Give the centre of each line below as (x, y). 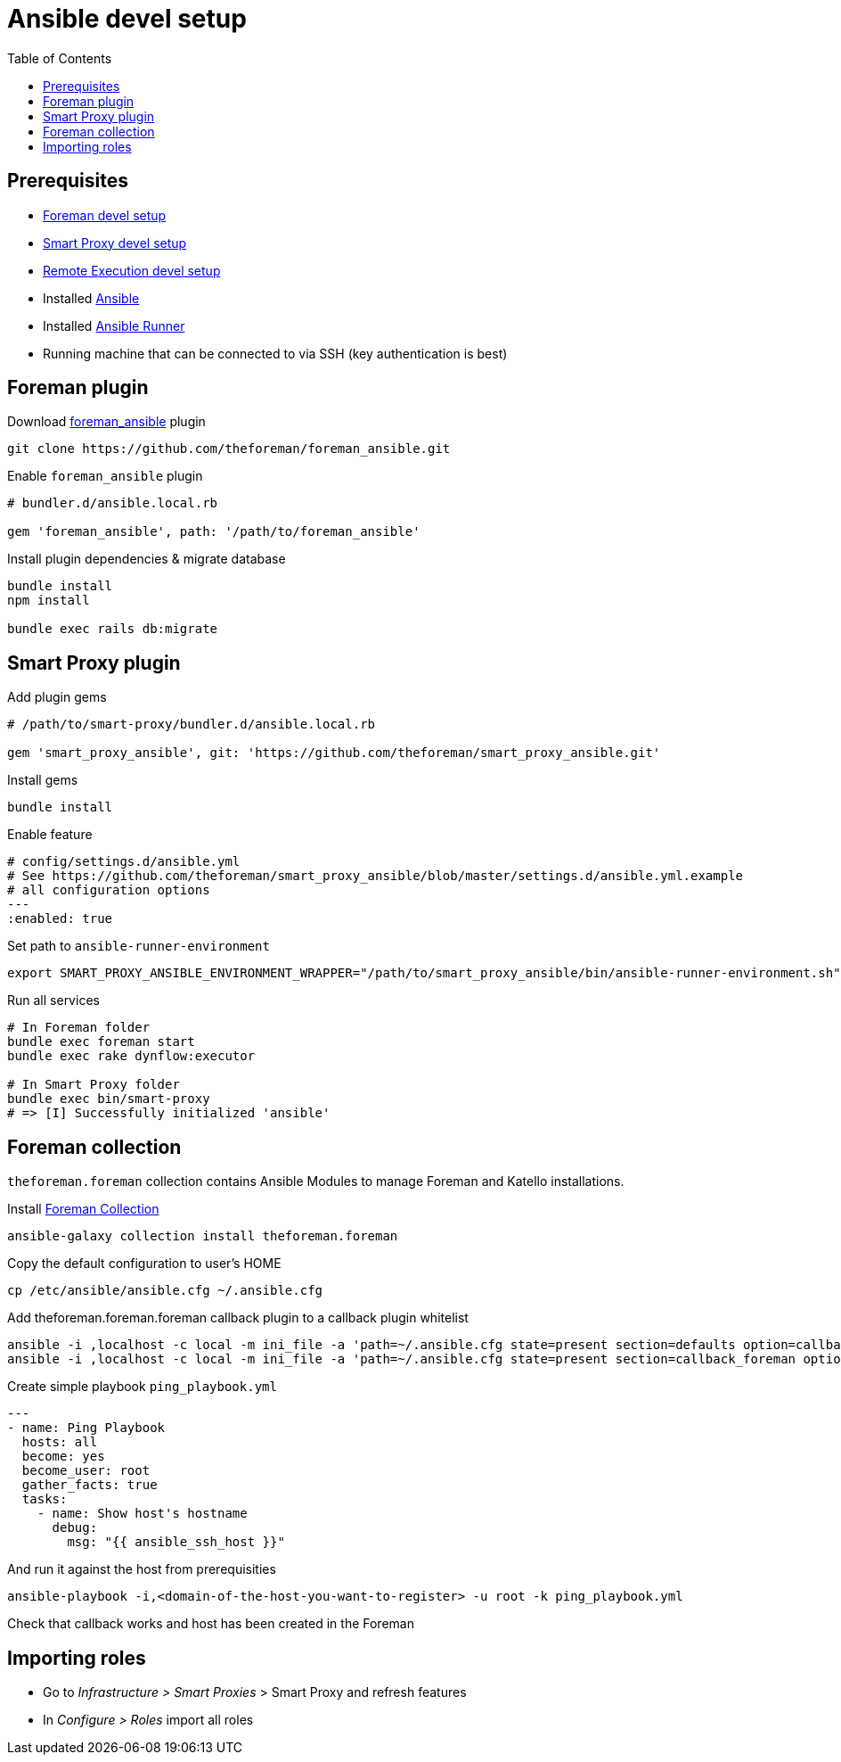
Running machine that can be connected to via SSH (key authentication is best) (275, 353)
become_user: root (86, 1471)
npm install (49, 601)
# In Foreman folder (79, 1028)
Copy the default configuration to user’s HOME (144, 1264)
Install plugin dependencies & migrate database (147, 559)
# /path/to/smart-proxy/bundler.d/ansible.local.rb (192, 725)
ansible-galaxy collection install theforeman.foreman (203, 1236)
